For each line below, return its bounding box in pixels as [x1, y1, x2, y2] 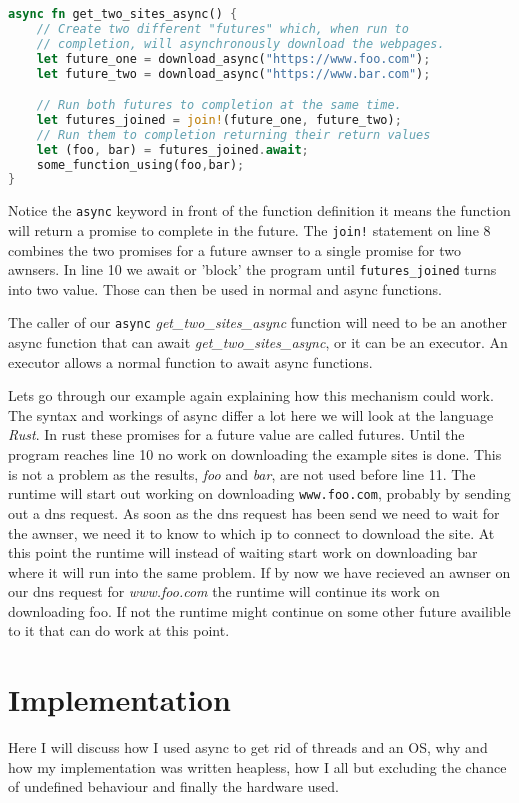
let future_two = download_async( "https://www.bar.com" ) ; [36, 66, 431, 81]
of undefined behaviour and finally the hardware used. [8, 776, 339, 797]
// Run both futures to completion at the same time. [36, 98, 402, 113]
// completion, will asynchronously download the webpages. [36, 36, 445, 51]
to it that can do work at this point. [8, 620, 230, 641]
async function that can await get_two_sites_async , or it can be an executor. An [8, 332, 508, 353]
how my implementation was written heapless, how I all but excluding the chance [8, 756, 507, 777]
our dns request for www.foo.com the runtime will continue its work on [8, 581, 440, 602]
